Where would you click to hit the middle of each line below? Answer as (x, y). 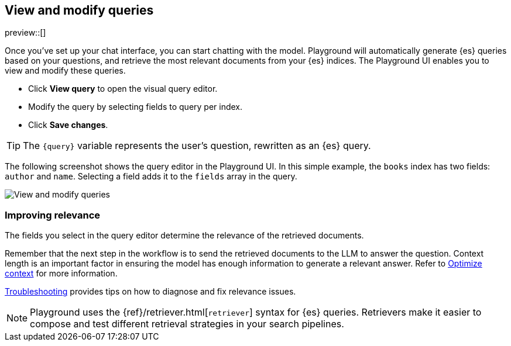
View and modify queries (79, 10)
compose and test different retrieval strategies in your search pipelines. (187, 324)
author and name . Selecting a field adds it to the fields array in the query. (151, 177)
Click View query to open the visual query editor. (123, 89)
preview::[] (25, 33)
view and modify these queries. (65, 71)
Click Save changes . (68, 125)
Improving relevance (53, 215)
